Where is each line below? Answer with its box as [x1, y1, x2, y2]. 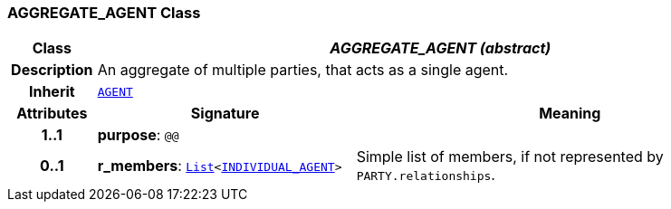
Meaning [539, 104, 601, 123]
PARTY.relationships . [356, 166, 495, 185]
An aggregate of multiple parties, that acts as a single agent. [97, 61, 509, 80]
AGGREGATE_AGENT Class [7, 4, 201, 22]
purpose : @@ [97, 126, 179, 145]
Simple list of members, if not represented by [356, 147, 664, 166]
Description [11, 61, 93, 80]
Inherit [28, 82, 75, 101]
